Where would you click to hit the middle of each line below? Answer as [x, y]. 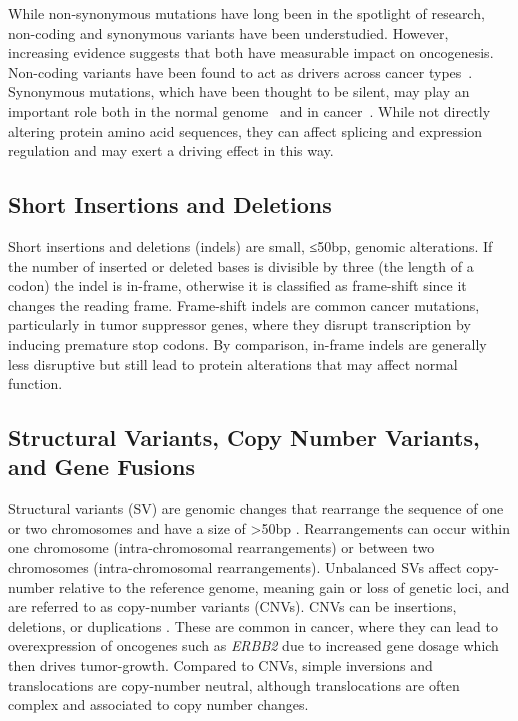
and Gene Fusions [102, 466]
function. [35, 383]
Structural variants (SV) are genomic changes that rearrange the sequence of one [256, 508]
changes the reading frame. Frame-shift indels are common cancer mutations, [244, 304]
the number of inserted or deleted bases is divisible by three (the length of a [241, 265]
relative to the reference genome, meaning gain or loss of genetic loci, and [284, 586]
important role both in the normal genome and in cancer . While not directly [249, 110]
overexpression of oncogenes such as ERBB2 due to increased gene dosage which [253, 645]
